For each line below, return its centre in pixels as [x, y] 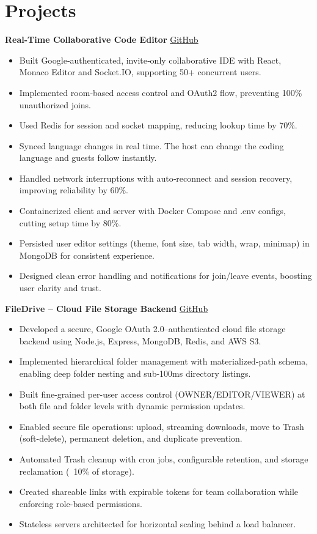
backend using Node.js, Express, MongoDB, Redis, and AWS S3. [140, 340]
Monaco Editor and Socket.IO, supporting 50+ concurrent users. [140, 72]
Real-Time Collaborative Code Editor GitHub [102, 39]
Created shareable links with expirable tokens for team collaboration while [159, 491]
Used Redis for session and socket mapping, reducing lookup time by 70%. [158, 125]
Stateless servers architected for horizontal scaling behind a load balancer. [158, 524]
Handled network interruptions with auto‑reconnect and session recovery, [156, 178]
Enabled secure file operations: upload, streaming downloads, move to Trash [162, 426]
